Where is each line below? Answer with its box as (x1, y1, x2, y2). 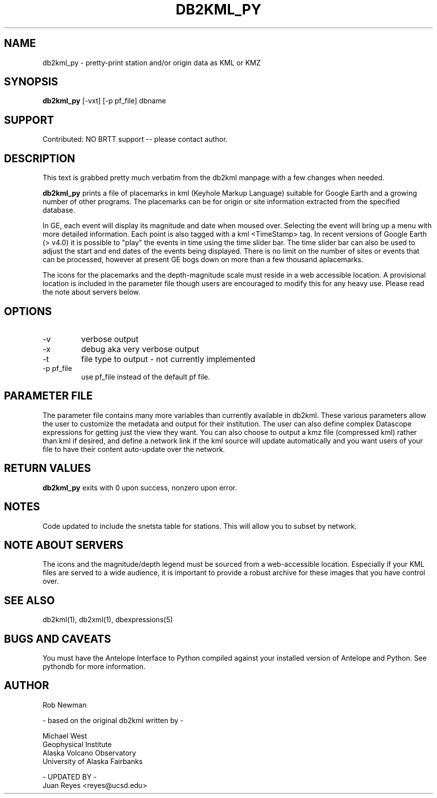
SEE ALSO (4, 594, 55, 607)
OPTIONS (4, 305, 52, 318)
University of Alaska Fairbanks (42, 757, 143, 766)
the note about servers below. (42, 288, 141, 297)
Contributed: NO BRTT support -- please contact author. (42, 135, 228, 144)
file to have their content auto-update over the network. (42, 444, 225, 453)
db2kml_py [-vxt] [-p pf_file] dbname (42, 96, 166, 105)
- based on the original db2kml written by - (42, 716, 184, 725)
